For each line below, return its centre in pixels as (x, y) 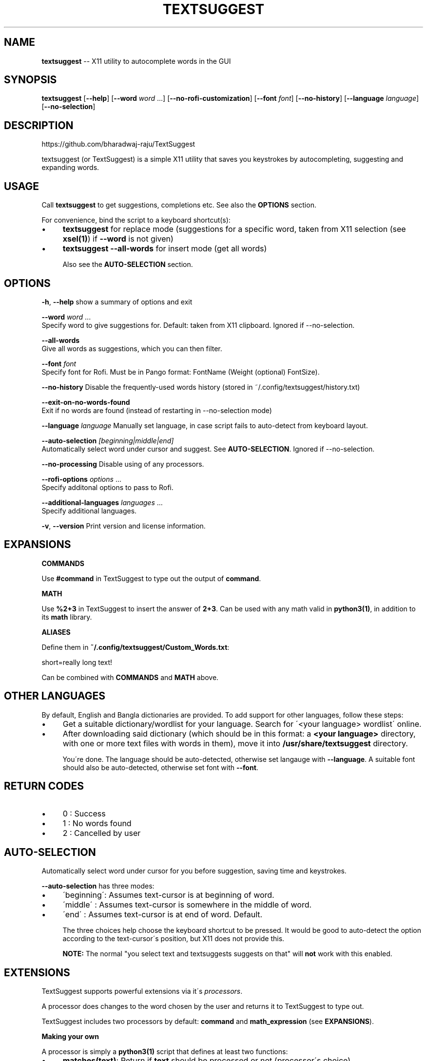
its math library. (67, 617)
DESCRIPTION (39, 125)
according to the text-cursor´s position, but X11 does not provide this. (174, 939)
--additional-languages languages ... (102, 502)
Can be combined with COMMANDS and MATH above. (130, 677)
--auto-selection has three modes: (98, 886)
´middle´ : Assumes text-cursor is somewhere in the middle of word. (187, 905)
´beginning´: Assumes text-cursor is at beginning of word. (168, 895)
